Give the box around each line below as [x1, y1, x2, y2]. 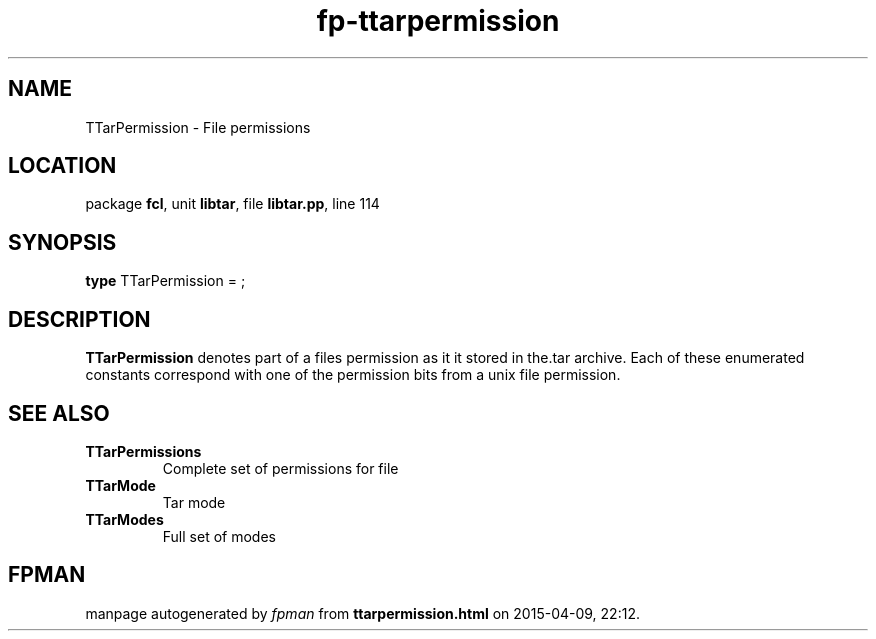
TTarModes [85, 510, 164, 528]
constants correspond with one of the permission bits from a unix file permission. [85, 366, 621, 384]
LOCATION [8, 153, 117, 179]
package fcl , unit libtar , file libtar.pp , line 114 [85, 195, 380, 213]
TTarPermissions [85, 442, 202, 460]
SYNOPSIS [8, 229, 117, 255]
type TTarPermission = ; [85, 272, 246, 290]
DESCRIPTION [8, 306, 151, 332]
